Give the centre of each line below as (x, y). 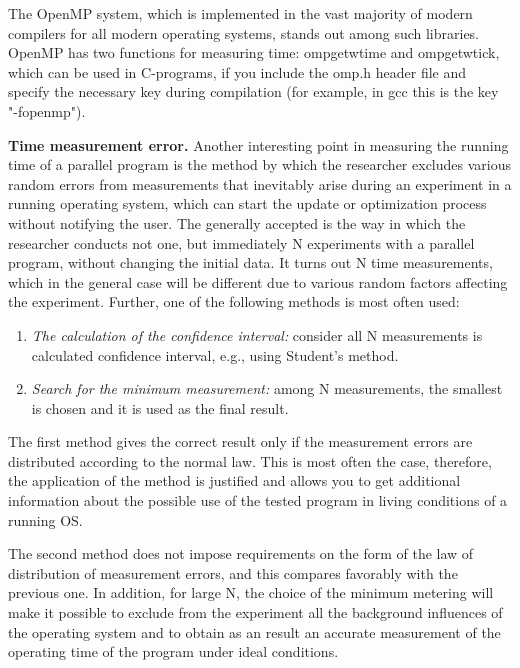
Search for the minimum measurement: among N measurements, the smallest (267, 388)
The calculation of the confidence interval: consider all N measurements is (257, 334)
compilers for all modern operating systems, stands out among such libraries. (244, 32)
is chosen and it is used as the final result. (160, 407)
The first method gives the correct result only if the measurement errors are (240, 441)
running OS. (45, 519)
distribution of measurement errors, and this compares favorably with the (233, 572)
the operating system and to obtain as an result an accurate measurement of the (254, 631)
